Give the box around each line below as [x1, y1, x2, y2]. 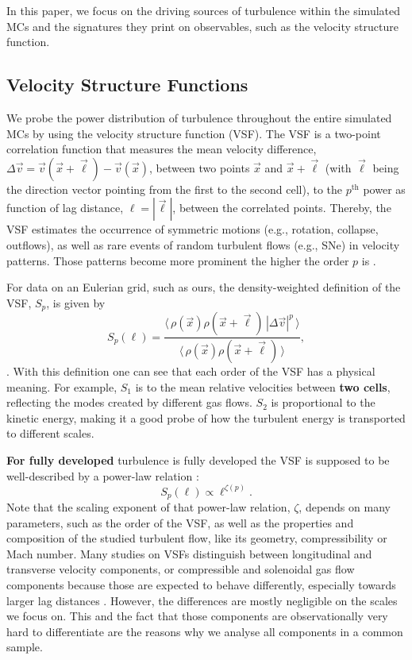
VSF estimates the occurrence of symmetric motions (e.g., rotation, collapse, [6, 221, 379, 237]
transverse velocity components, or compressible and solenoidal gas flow [6, 561, 355, 577]
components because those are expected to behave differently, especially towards [6, 577, 396, 593]
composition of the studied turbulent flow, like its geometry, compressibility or [6, 530, 387, 546]
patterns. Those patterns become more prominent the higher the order [6, 252, 349, 268]
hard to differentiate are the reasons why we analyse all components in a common [6, 623, 403, 639]
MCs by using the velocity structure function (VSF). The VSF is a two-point [6, 125, 381, 141]
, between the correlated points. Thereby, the [172, 199, 391, 216]
